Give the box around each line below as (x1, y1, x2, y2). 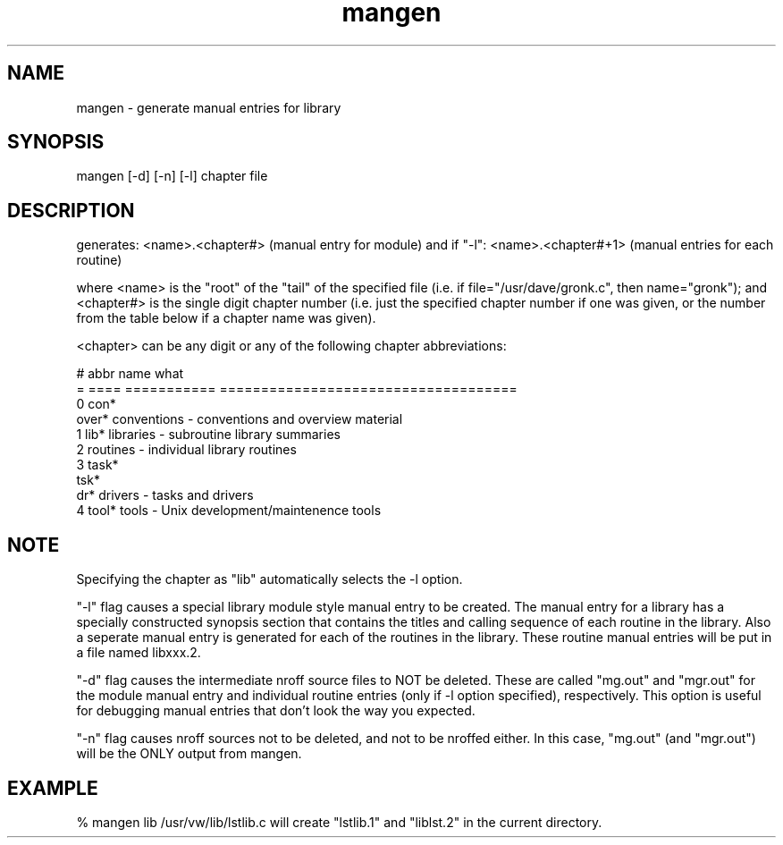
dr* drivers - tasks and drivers (76, 487, 254, 503)
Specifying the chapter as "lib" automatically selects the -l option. (76, 571, 463, 587)
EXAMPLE (7, 776, 98, 799)
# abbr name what (76, 366, 184, 382)
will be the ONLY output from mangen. (76, 746, 302, 762)
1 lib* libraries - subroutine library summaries (76, 427, 341, 443)
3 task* (76, 457, 119, 473)
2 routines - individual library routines (76, 442, 297, 458)
